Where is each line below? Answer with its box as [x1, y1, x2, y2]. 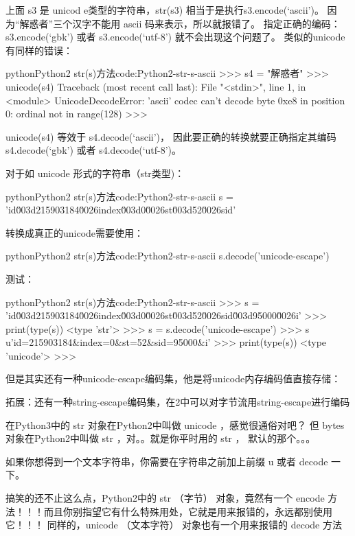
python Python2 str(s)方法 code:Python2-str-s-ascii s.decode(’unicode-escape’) [5, 248, 330, 263]
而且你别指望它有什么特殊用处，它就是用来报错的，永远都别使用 [43, 504, 332, 518]
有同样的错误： [5, 43, 73, 57]
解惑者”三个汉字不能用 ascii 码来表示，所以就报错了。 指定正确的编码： [19, 16, 341, 30]
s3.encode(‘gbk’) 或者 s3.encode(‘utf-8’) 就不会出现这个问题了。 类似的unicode [5, 30, 345, 44]
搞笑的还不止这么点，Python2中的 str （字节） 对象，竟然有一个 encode [5, 491, 325, 505]
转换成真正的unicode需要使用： [5, 225, 144, 240]
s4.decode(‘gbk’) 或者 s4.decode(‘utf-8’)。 [5, 143, 182, 157]
